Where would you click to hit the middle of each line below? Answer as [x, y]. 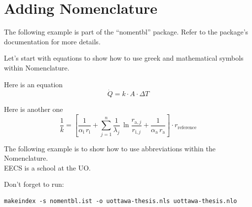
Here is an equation [34, 84]
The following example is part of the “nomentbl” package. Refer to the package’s [126, 32]
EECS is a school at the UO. [47, 167]
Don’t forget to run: [34, 184]
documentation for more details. [52, 41]
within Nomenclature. [37, 67]
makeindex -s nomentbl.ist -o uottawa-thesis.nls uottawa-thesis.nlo [121, 201]
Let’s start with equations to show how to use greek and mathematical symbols [124, 58]
